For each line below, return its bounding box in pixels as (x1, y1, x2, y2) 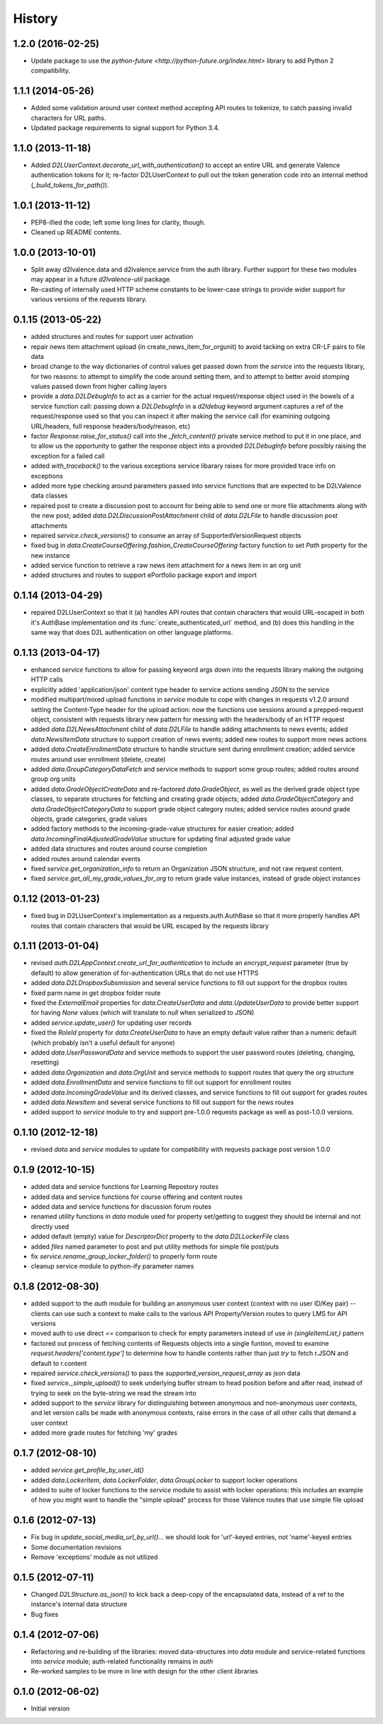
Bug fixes (30, 1610, 59, 1618)
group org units (30, 775, 76, 783)
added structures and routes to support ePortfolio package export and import (30, 571, 257, 579)
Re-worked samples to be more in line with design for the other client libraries (30, 1667, 258, 1676)
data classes (30, 491, 68, 500)
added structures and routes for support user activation (30, 333, 194, 341)
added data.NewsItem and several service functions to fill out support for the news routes (30, 1098, 294, 1106)
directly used (30, 1222, 70, 1231)
